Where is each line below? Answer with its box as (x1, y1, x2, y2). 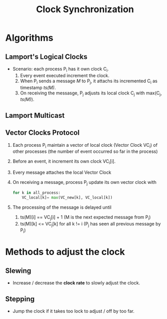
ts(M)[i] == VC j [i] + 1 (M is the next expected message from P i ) (20, 214, 151, 221)
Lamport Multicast (5, 111, 65, 120)
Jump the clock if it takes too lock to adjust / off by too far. (12, 308, 135, 314)
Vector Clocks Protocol (5, 129, 80, 137)
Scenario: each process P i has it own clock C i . (12, 66, 109, 73)
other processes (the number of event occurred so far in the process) (12, 148, 158, 154)
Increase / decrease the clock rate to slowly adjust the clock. (12, 280, 140, 286)
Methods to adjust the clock (5, 246, 125, 258)
